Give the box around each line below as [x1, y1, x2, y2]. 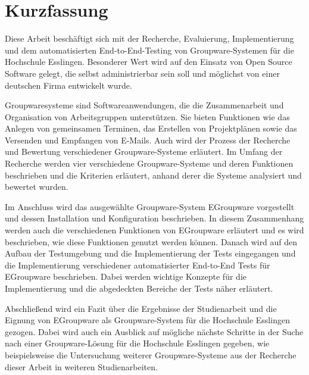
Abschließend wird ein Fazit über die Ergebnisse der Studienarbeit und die [5, 302, 277, 314]
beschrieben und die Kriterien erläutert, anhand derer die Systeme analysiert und [5, 168, 302, 181]
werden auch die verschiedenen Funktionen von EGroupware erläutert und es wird [5, 224, 304, 236]
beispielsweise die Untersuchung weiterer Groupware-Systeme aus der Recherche [5, 348, 296, 361]
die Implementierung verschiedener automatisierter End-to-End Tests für [5, 258, 270, 271]
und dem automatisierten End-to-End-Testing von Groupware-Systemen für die [5, 43, 294, 56]
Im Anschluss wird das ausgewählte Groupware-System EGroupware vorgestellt [5, 200, 295, 212]
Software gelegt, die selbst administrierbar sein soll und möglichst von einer [5, 67, 280, 79]
